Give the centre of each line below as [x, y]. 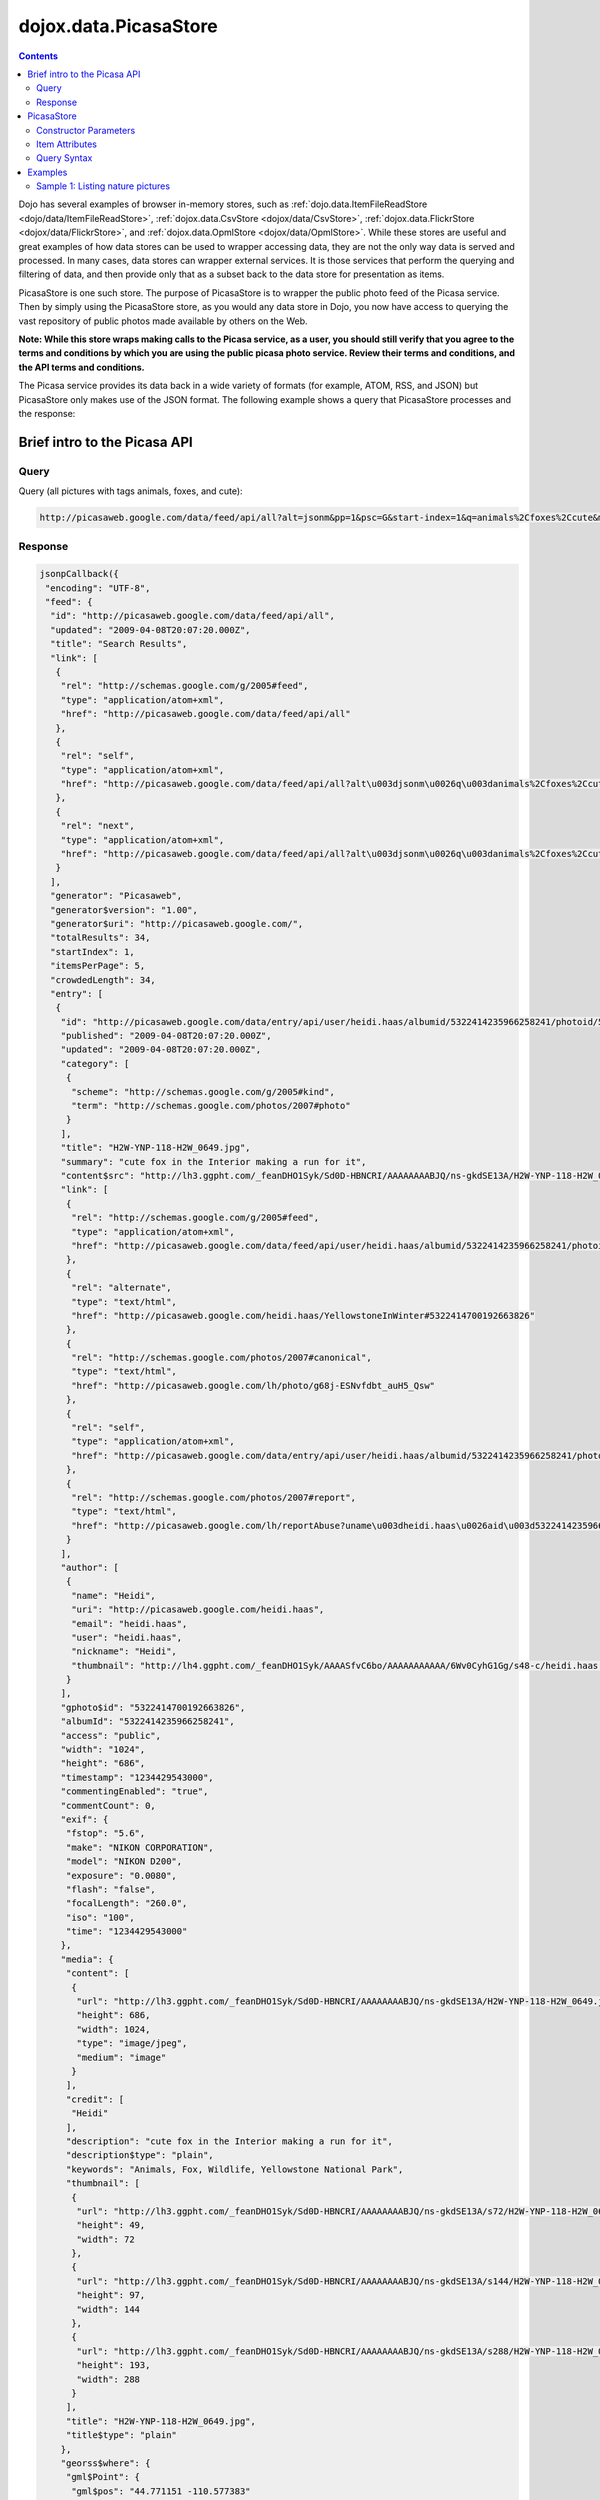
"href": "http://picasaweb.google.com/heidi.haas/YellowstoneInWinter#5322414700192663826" [303, 1315]
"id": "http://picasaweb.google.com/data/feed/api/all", [192, 616]
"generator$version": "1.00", [124, 909]
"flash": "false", [111, 1889]
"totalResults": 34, [100, 938]
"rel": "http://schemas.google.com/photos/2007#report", [214, 1497]
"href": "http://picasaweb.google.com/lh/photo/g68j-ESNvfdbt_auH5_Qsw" [253, 1385]
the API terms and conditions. [81, 367]
